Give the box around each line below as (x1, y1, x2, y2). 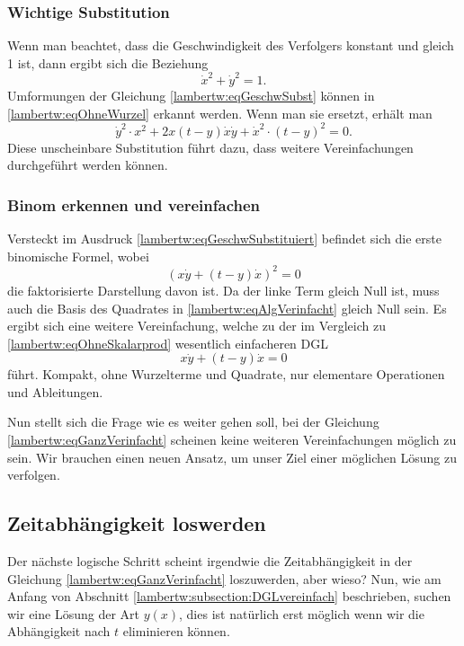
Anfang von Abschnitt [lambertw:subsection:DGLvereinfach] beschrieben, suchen (7, 587, 451, 606)
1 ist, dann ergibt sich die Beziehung (7, 53, 209, 72)
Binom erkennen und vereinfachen (7, 193, 261, 216)
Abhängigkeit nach (7, 622, 111, 641)
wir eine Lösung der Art (7, 604, 139, 623)
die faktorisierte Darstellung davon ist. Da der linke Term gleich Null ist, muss (7, 280, 440, 299)
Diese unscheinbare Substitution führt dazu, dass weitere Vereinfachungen (7, 137, 414, 156)
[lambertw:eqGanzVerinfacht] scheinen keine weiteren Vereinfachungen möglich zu (7, 430, 457, 449)
